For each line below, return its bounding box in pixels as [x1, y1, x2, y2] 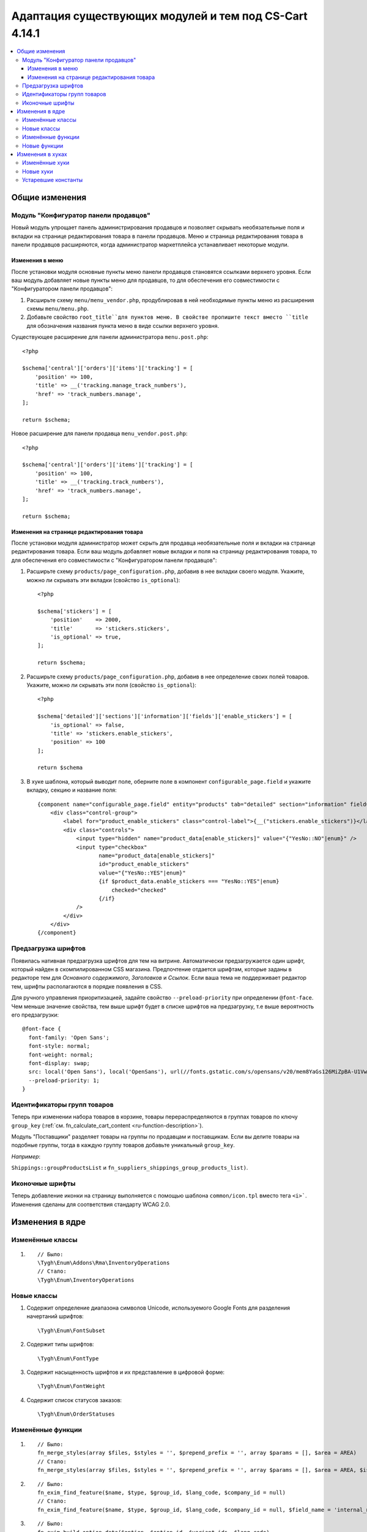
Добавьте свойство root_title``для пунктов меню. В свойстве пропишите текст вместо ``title [26, 313, 308, 321]
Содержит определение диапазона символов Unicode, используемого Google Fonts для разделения [26, 1304, 291, 1311]
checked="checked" [111, 886, 167, 893]
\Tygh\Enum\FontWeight [37, 1382, 106, 1390]
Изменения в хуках [17, 151, 67, 158]
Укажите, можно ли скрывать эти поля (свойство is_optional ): [26, 681, 197, 689]
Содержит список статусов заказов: [26, 1396, 122, 1403]
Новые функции [22, 142, 64, 150]
